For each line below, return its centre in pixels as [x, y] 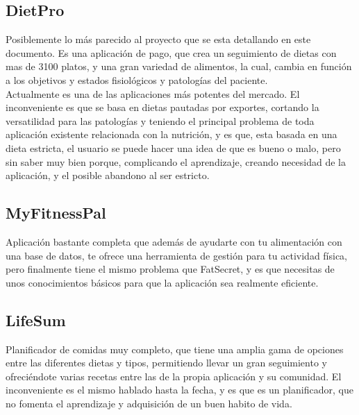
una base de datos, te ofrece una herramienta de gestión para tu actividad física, [177, 255]
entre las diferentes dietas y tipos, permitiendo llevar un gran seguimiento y [166, 363]
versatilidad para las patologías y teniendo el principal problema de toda [160, 120]
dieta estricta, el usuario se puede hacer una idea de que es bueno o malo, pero [173, 147]
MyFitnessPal [56, 213]
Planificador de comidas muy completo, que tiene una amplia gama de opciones [175, 349]
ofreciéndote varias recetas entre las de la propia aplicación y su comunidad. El [174, 376]
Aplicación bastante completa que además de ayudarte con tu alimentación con [174, 241]
